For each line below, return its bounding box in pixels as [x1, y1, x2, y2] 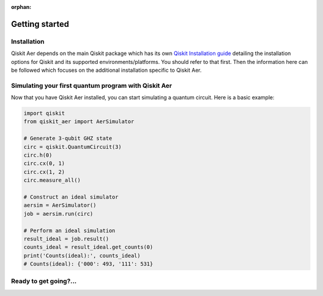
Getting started [11, 19, 69, 29]
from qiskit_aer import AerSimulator [23, 118, 135, 125]
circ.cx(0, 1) [23, 160, 65, 167]
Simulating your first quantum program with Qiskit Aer [11, 81, 172, 90]
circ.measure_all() [23, 177, 81, 184]
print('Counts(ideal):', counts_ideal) [23, 252, 141, 259]
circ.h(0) [23, 152, 53, 158]
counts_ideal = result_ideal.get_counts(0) [23, 244, 154, 251]
